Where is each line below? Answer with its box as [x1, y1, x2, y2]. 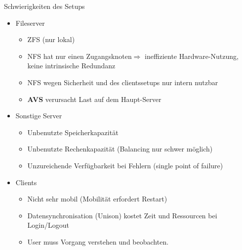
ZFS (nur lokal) [27, 34, 75, 45]
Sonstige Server [15, 110, 62, 121]
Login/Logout [27, 220, 69, 230]
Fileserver [15, 17, 45, 28]
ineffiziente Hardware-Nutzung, [145, 50, 239, 61]
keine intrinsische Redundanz [27, 60, 116, 71]
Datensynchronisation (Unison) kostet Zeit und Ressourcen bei [27, 210, 217, 220]
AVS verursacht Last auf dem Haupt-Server [27, 94, 161, 104]
